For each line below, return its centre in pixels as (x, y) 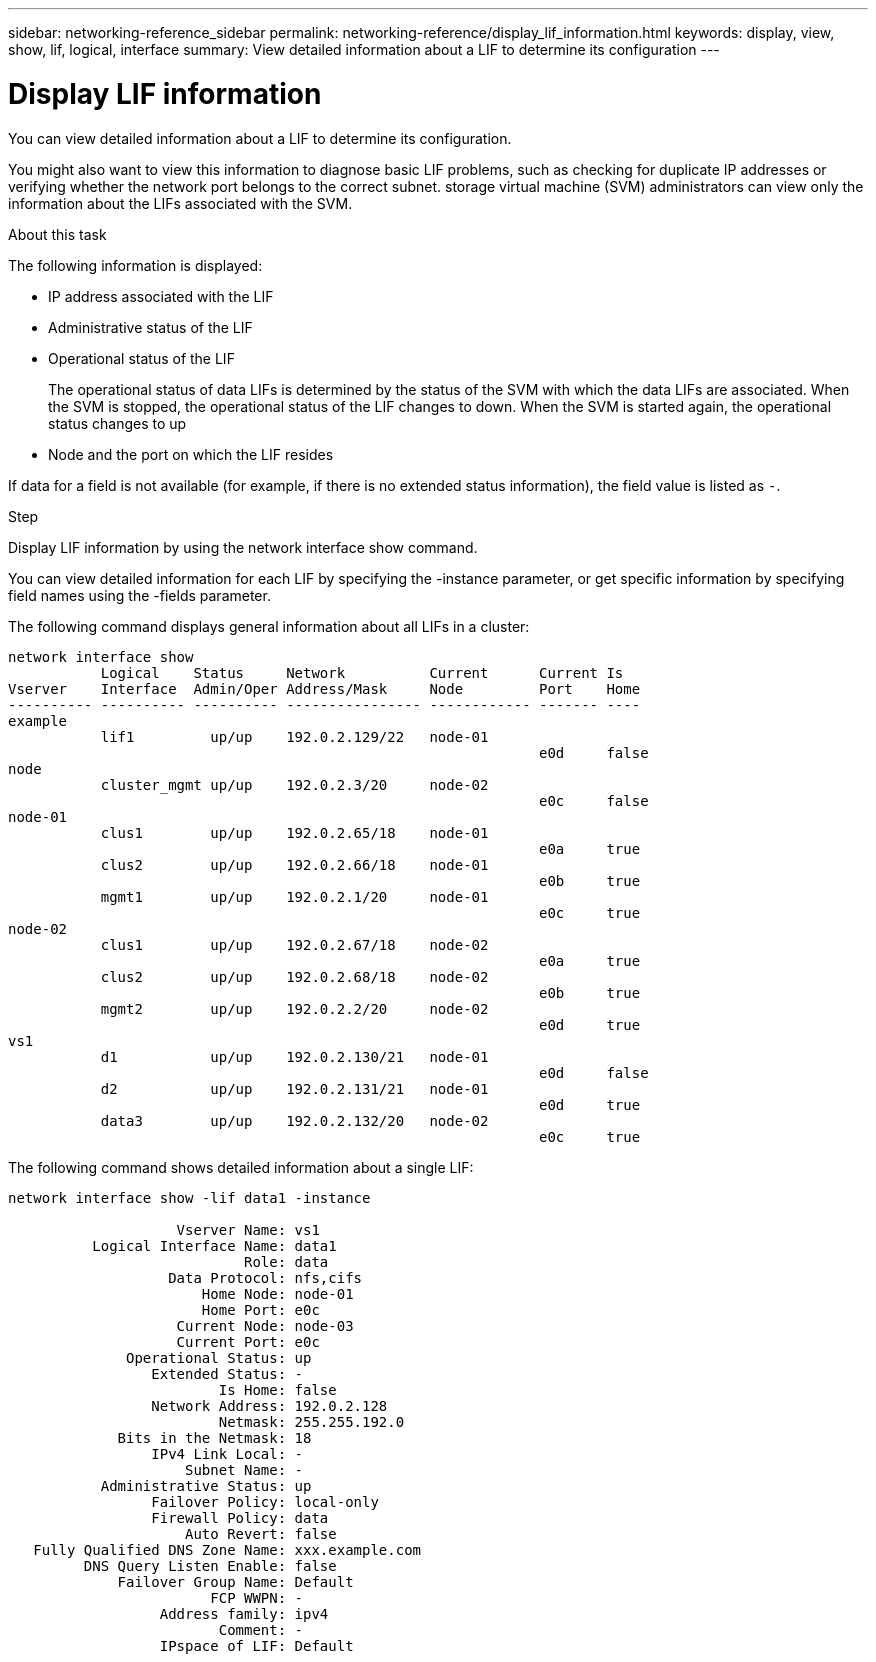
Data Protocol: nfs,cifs (265, 1277)
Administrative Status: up (206, 1485)
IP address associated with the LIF (161, 296)
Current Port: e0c (248, 1341)
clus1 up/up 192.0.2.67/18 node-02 (294, 944)
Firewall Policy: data (240, 1517)
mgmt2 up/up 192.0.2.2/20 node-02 (294, 1008)
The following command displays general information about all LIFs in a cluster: (269, 626)
